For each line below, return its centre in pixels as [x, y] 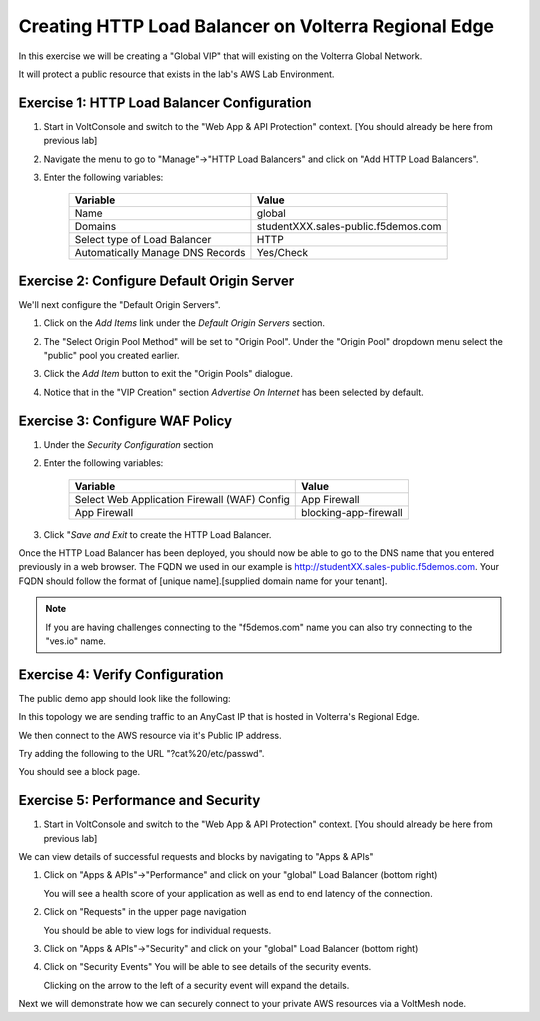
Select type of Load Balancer [143, 240]
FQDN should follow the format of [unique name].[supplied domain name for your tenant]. [203, 581]
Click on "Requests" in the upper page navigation [145, 912]
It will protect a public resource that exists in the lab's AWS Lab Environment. [176, 74]
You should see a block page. [79, 772]
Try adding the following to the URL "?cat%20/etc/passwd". [141, 753]
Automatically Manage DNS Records [160, 253]
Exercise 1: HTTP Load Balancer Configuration [165, 102]
